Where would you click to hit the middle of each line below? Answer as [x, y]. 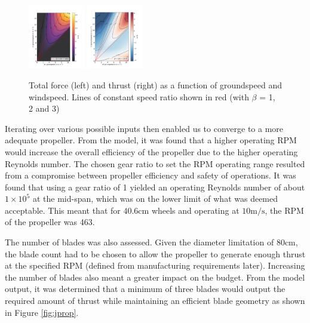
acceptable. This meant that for [63, 210]
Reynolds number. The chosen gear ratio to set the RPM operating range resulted [155, 163]
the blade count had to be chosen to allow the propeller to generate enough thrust [155, 253]
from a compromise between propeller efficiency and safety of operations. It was [151, 175]
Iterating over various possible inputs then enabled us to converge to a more [144, 128]
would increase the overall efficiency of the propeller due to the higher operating [151, 151]
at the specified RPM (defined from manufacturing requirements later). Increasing [155, 265]
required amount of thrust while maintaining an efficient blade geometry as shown [155, 301]
